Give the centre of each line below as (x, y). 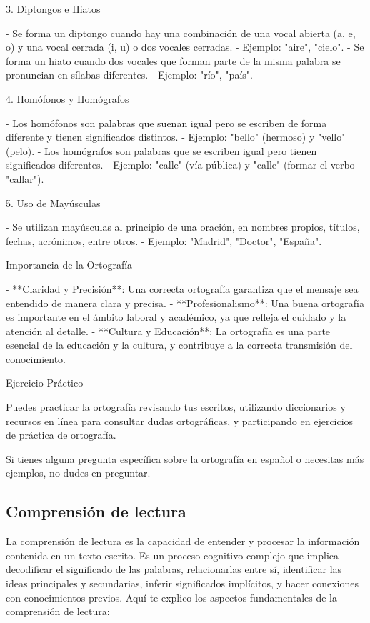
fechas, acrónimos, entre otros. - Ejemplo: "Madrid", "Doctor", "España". (164, 240)
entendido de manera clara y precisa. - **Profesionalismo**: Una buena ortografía (185, 303)
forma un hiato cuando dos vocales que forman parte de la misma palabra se (173, 60)
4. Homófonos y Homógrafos (67, 98)
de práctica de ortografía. (61, 435)
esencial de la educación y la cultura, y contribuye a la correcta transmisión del (179, 345)
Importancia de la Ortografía (69, 265)
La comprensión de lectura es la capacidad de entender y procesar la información (183, 541)
